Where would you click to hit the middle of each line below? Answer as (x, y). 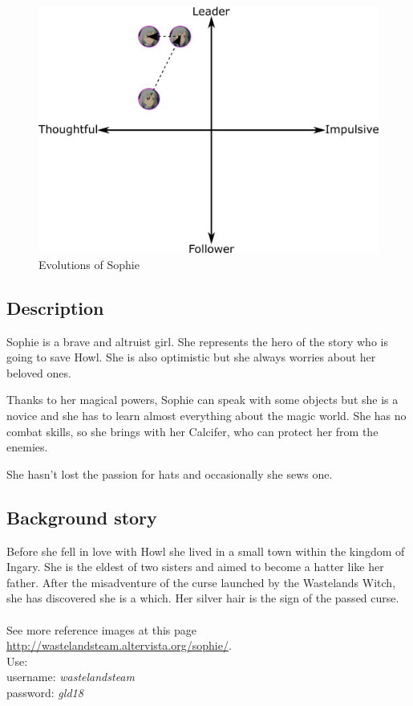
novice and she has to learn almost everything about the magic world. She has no (206, 415)
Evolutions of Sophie (89, 264)
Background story (82, 517)
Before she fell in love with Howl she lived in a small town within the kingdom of (206, 551)
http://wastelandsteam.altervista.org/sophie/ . (119, 645)
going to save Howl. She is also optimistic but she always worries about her (191, 357)
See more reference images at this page (102, 629)
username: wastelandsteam (71, 677)
